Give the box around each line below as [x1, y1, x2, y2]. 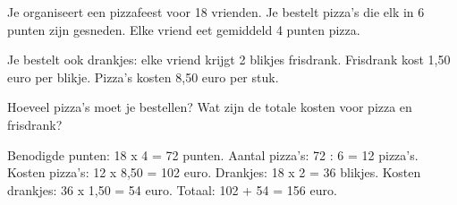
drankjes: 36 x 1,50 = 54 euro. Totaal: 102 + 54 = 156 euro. [7, 180, 337, 199]
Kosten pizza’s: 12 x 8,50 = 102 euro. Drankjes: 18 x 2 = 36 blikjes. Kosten [7, 163, 421, 182]
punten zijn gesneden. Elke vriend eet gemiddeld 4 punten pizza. [7, 20, 360, 38]
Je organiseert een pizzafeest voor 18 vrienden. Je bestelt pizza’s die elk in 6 [7, 3, 425, 21]
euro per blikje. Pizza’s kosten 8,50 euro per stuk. [7, 67, 279, 86]
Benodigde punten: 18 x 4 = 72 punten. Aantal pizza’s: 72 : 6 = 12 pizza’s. [7, 145, 419, 164]
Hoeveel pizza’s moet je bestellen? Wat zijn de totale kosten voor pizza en [7, 98, 412, 116]
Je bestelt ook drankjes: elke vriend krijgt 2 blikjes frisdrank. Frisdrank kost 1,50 [7, 50, 451, 69]
